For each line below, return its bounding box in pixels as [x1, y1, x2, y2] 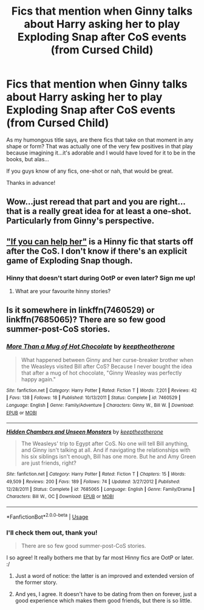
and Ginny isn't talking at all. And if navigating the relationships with [21, 446, 191, 454]
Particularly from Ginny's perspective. [6, 216, 155, 226]
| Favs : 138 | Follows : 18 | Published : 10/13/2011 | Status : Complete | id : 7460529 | [6, 395, 181, 401]
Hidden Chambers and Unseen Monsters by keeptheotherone [6, 428, 164, 435]
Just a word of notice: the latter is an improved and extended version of [15, 572, 194, 579]
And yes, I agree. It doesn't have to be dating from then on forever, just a [15, 590, 197, 597]
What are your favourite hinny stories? [15, 288, 111, 295]
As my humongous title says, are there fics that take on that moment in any [6, 136, 194, 144]
